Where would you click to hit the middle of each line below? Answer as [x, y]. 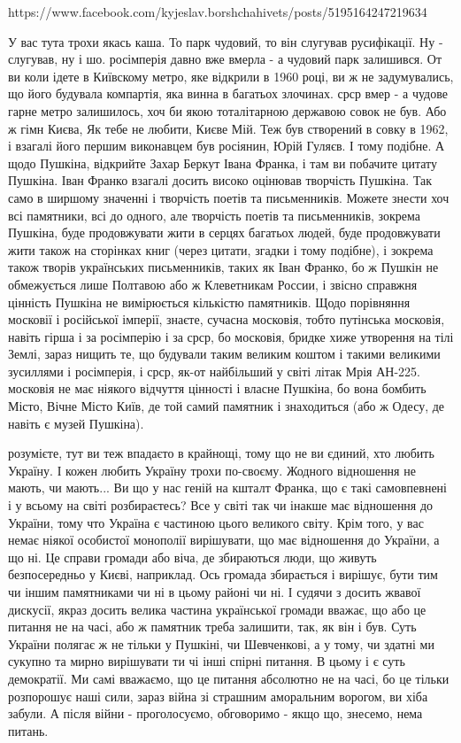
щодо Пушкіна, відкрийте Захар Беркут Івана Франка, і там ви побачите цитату [223, 163]
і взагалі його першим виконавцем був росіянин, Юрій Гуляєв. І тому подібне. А [227, 146]
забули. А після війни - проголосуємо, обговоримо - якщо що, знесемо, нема [215, 713]
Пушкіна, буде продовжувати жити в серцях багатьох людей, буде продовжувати [224, 232]
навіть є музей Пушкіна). [76, 423]
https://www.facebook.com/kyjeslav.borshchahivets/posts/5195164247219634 [218, 12]
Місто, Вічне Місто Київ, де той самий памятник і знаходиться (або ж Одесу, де [227, 406]
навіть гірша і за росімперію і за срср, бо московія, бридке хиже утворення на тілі [231, 336]
